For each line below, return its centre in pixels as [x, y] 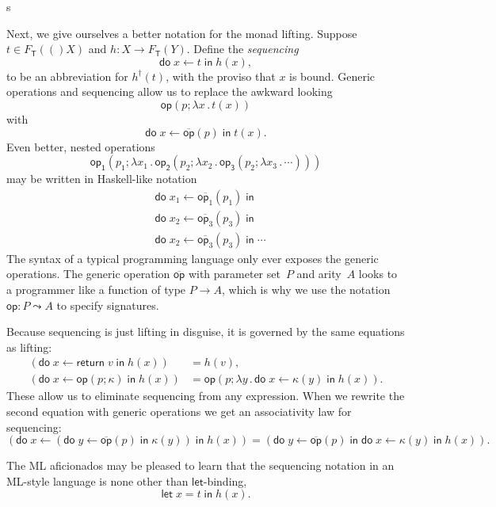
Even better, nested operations [81, 146]
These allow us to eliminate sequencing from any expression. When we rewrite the [206, 396]
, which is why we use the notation [306, 290]
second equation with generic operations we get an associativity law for [179, 412]
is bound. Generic [332, 76]
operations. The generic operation [88, 274]
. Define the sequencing [242, 49]
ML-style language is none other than [97, 480]
